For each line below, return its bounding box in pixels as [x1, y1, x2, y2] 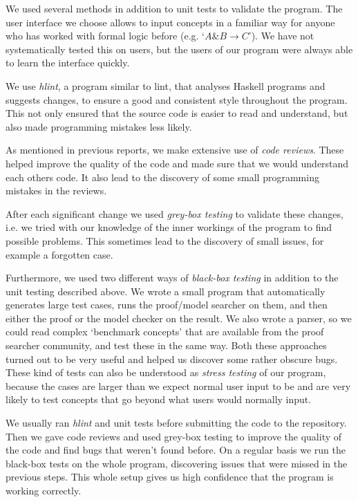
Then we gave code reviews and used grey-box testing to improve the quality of [6, 429, 342, 443]
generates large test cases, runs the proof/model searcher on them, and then [6, 297, 328, 312]
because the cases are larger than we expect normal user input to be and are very [6, 378, 351, 393]
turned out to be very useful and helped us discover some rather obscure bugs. [6, 351, 338, 366]
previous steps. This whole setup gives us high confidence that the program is [6, 470, 334, 484]
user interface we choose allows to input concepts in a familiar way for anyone [6, 15, 335, 29]
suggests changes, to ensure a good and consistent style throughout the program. [6, 92, 348, 106]
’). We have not [248, 28, 314, 43]
